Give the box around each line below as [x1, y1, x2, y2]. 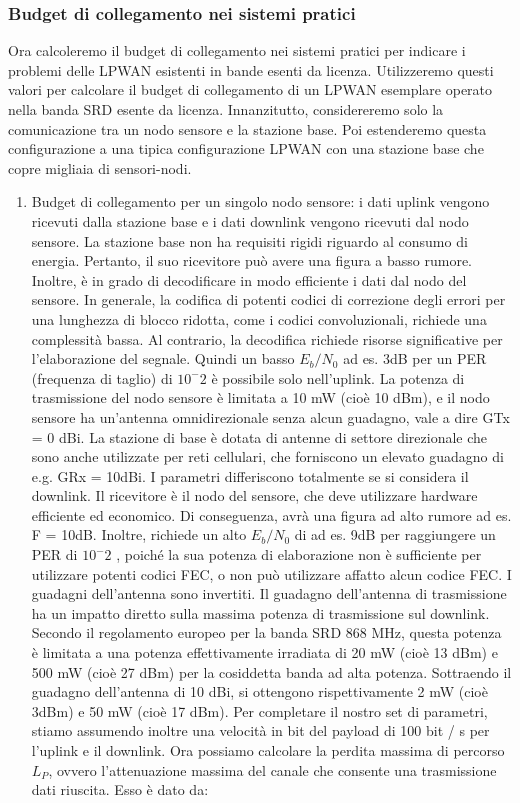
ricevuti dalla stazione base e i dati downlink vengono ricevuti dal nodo [31, 210, 469, 231]
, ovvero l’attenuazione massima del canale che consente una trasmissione [48, 759, 497, 780]
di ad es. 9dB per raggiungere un [294, 524, 496, 545]
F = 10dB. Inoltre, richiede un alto [31, 524, 247, 545]
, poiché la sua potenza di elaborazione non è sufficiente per [116, 544, 482, 565]
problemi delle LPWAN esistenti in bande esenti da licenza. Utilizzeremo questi [8, 59, 494, 80]
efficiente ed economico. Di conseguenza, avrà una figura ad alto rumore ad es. [31, 504, 512, 525]
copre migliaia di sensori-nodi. [8, 157, 192, 178]
